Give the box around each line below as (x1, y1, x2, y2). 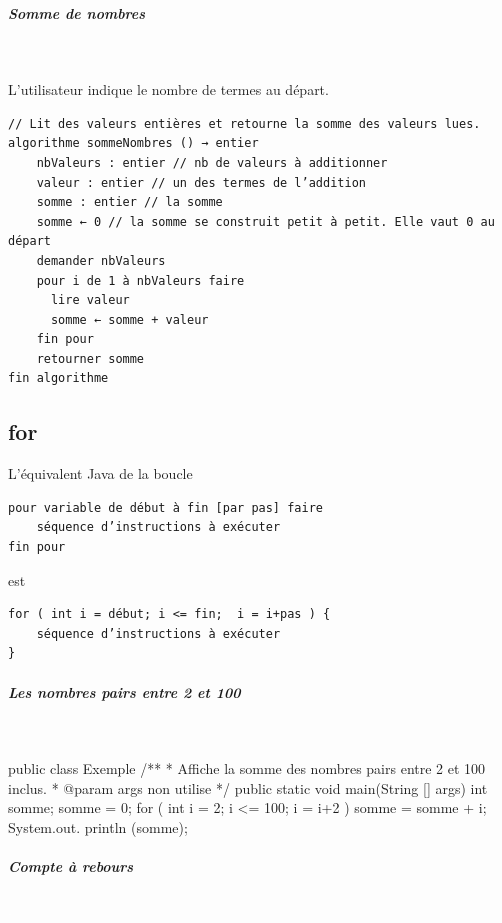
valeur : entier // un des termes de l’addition (36, 175, 366, 190)
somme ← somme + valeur (50, 312, 209, 327)
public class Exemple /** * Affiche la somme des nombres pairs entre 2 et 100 (8, 758, 486, 779)
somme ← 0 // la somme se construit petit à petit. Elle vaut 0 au (36, 214, 495, 229)
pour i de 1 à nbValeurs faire (36, 273, 245, 288)
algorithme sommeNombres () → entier (8, 136, 259, 151)
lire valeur (50, 293, 130, 308)
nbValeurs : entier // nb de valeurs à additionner (36, 155, 388, 170)
